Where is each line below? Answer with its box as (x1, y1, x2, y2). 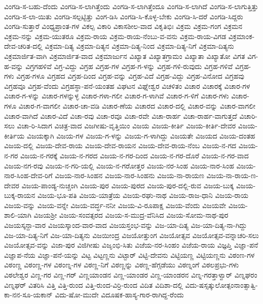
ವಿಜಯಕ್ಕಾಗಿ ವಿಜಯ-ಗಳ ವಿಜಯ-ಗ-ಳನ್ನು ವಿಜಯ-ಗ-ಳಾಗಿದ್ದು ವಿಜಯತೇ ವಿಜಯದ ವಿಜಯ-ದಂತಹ (26, 130, 255, 141)
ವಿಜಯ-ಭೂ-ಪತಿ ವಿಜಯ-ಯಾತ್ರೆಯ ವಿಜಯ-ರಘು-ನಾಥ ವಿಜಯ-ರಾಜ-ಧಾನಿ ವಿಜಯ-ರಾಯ (37, 190, 248, 200)
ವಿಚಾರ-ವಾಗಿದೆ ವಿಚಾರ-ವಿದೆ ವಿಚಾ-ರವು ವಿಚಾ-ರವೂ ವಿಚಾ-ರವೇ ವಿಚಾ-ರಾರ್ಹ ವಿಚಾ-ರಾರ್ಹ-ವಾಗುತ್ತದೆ (4, 110, 237, 121)
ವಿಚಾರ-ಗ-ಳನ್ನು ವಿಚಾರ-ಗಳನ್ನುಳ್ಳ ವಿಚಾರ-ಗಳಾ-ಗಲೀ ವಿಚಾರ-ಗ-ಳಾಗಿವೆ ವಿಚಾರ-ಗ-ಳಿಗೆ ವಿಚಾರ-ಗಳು (4, 90, 229, 101)
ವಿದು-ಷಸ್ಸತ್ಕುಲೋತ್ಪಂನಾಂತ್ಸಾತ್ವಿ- (185, 279, 258, 290)
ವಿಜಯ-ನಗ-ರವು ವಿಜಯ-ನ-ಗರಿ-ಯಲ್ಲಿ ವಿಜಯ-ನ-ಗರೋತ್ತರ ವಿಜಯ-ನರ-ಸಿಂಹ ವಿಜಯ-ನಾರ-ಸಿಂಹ (4, 160, 234, 171)
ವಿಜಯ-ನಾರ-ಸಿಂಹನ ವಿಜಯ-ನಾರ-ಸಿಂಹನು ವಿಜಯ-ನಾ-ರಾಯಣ (55, 170, 204, 181)
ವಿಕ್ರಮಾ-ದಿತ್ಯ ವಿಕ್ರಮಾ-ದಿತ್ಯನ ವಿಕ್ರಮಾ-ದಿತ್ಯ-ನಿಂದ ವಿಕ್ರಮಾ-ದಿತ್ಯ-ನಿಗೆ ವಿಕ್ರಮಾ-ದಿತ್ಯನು (45, 41, 234, 51)
